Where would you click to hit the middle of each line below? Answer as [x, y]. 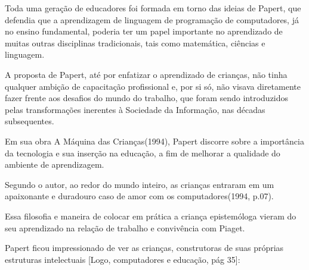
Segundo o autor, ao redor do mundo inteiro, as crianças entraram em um [140, 184]
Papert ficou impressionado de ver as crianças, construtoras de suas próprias [144, 248]
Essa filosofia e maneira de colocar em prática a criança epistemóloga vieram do [151, 216]
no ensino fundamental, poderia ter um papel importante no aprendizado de [144, 31]
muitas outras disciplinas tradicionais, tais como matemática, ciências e [135, 43]
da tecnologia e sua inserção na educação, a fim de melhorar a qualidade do [143, 153]
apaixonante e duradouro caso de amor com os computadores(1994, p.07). [139, 196]
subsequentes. [30, 121]
